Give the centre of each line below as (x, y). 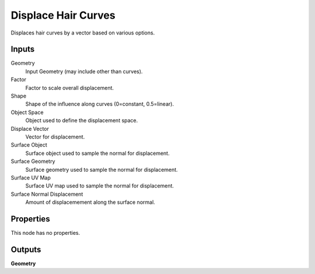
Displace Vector (30, 129)
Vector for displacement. (55, 137)
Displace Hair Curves (63, 15)
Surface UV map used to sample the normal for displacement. (100, 186)
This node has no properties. (45, 233)
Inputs (23, 49)
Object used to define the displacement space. (82, 120)
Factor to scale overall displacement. (69, 88)
